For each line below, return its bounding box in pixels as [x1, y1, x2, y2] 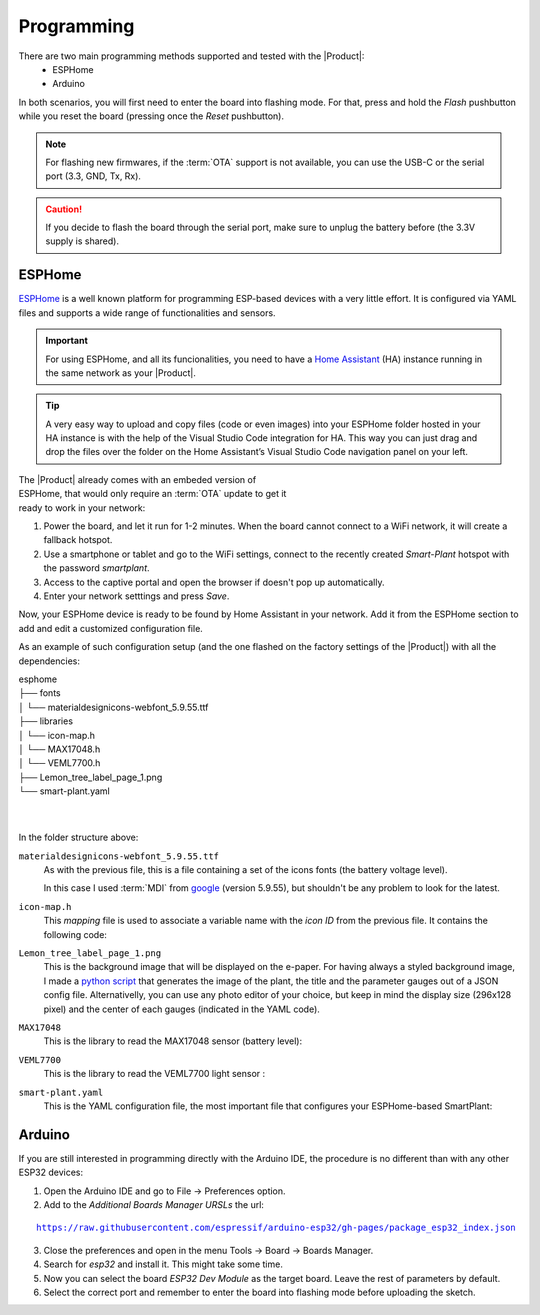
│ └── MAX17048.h [18, 743, 101, 755]
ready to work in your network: [18, 501, 146, 514]
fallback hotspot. [43, 534, 113, 546]
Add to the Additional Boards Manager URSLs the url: [43, 1198, 265, 1210]
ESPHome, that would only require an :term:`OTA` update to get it [18, 488, 287, 500]
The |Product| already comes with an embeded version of [18, 473, 257, 485]
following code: [43, 928, 107, 940]
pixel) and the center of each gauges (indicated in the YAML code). [43, 1003, 320, 1015]
